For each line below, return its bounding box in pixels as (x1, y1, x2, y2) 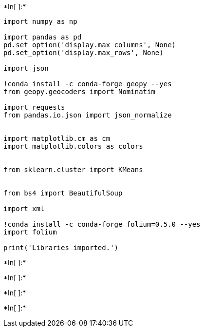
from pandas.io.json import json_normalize (3, 111, 172, 119)
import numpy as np (3, 18, 77, 25)
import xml (3, 205, 45, 213)
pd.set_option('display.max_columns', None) (3, 41, 176, 49)
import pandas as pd (3, 33, 82, 41)
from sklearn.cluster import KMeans (3, 166, 143, 174)
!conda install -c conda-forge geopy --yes (3, 80, 172, 88)
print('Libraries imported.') (3, 244, 119, 252)
